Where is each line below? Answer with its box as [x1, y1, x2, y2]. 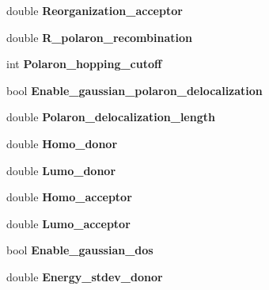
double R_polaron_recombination [6, 29, 192, 45]
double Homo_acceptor [6, 189, 132, 205]
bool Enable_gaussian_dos [6, 242, 153, 258]
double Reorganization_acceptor [6, 2, 183, 18]
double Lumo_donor [6, 162, 116, 178]
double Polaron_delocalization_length [6, 109, 215, 125]
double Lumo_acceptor [6, 215, 131, 231]
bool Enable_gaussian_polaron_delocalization [6, 82, 263, 98]
